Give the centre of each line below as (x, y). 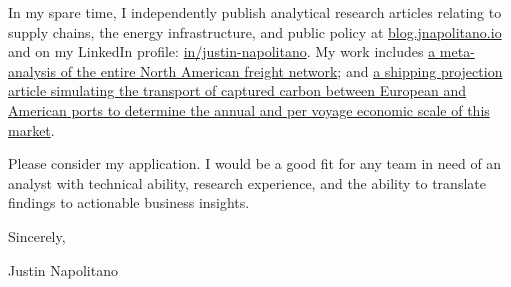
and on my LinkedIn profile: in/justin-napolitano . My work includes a (222, 51)
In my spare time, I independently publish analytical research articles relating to (255, 12)
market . (31, 129)
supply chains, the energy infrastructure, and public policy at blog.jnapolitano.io (255, 31)
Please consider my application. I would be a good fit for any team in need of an (255, 163)
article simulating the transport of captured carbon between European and (237, 90)
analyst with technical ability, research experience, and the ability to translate (247, 182)
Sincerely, (37, 235)
